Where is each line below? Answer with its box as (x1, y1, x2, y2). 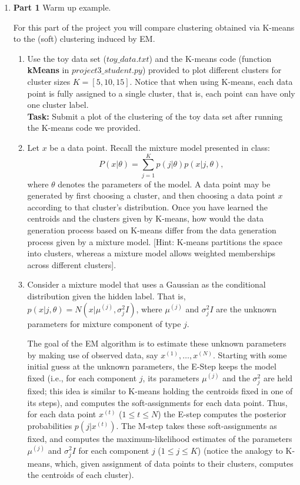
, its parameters (142, 371, 199, 384)
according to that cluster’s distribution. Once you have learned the (27, 200, 268, 213)
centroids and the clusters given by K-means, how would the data (27, 212, 264, 225)
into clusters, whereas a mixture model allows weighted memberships (27, 247, 275, 259)
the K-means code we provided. (27, 121, 141, 134)
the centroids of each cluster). (27, 468, 134, 481)
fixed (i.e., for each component (27, 371, 137, 384)
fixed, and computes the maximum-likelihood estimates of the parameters (27, 432, 292, 444)
